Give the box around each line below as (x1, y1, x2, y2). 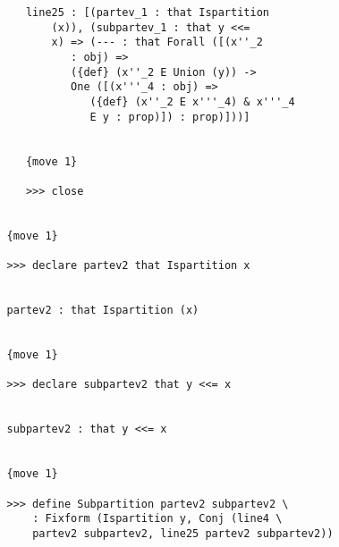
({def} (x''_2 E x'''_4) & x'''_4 (89, 95, 295, 108)
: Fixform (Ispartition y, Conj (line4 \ (32, 512, 283, 526)
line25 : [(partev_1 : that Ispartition (25, 6, 269, 19)
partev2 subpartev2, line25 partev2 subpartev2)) (32, 526, 334, 540)
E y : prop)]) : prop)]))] (89, 110, 250, 123)
